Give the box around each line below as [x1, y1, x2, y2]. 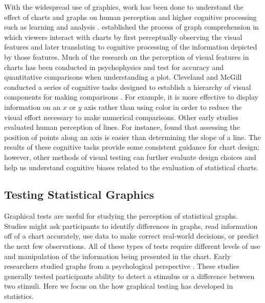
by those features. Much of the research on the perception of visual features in [4, 51, 249, 62]
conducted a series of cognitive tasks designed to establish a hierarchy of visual [4, 81, 251, 92]
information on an [4, 101, 61, 112]
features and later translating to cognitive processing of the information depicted [4, 41, 257, 52]
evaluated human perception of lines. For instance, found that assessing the [4, 122, 240, 132]
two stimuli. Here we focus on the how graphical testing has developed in [4, 281, 233, 291]
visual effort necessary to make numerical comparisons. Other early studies [4, 111, 238, 122]
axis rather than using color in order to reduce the [84, 101, 242, 112]
